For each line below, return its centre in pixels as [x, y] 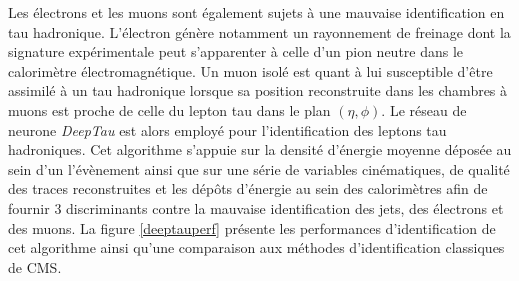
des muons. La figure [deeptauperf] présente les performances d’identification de [252, 227]
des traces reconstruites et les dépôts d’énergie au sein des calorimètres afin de [248, 188]
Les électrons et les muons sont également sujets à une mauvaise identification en [256, 12]
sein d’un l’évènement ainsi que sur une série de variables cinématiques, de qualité [259, 168]
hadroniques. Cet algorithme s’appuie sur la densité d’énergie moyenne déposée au [260, 149]
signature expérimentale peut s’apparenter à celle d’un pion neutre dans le [236, 51]
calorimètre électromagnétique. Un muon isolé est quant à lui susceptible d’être [250, 70]
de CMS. [35, 266]
